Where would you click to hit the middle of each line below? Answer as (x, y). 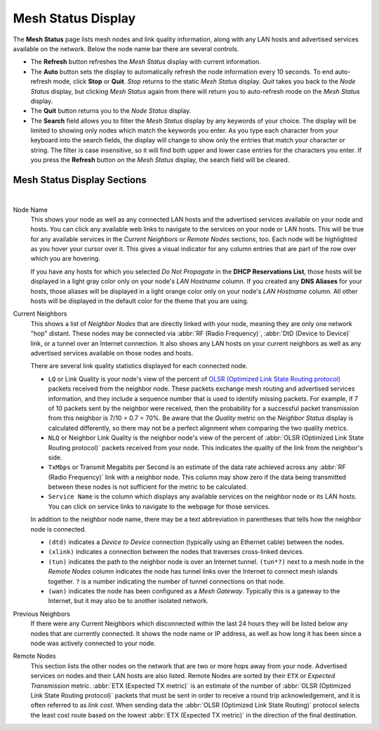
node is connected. (59, 529)
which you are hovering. (66, 259)
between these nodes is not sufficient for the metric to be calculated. (148, 487)
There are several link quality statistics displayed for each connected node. (139, 366)
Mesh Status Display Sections (80, 180)
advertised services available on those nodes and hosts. (112, 353)
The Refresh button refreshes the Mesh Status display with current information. (146, 62)
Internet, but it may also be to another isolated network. (128, 601)
